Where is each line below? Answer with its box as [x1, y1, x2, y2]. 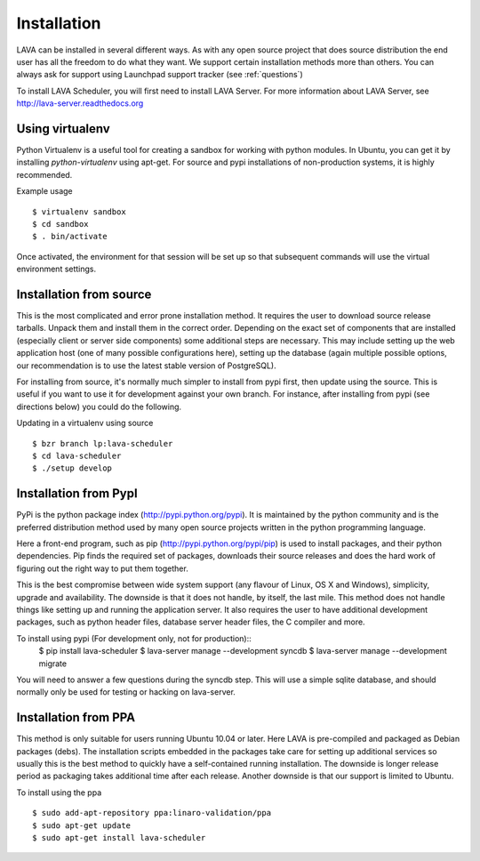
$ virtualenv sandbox [32, 206, 126, 217]
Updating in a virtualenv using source [16, 418, 154, 429]
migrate [38, 658, 67, 669]
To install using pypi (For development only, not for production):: [16, 632, 252, 644]
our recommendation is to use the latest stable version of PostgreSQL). [16, 360, 276, 371]
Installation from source [16, 286, 152, 302]
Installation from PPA [16, 710, 136, 725]
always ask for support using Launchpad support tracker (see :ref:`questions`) [16, 69, 303, 80]
